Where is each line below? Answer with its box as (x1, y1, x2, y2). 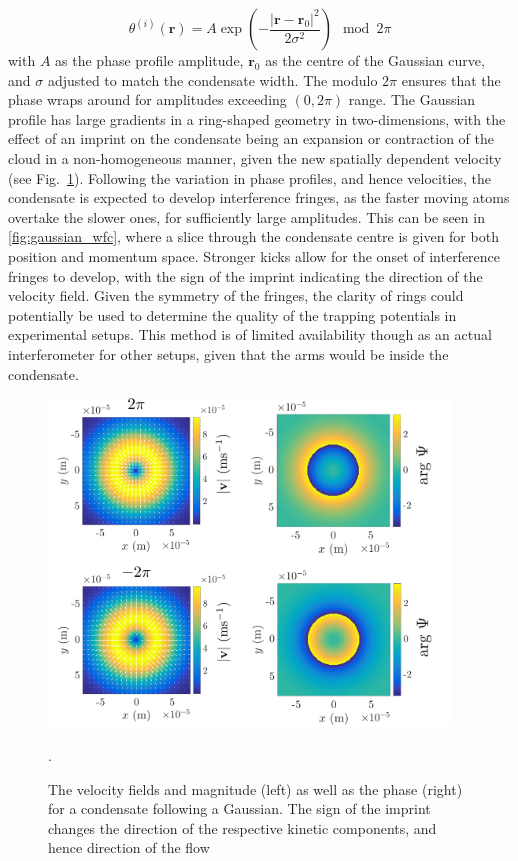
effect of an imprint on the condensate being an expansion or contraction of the (8, 128, 494, 149)
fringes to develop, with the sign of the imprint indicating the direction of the (8, 265, 483, 286)
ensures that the (401, 69, 501, 90)
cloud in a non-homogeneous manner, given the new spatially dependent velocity (8, 147, 502, 168)
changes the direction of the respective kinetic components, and (48, 817, 437, 838)
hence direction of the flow (48, 837, 210, 858)
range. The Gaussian (348, 89, 476, 110)
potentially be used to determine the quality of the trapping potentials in (8, 304, 457, 325)
